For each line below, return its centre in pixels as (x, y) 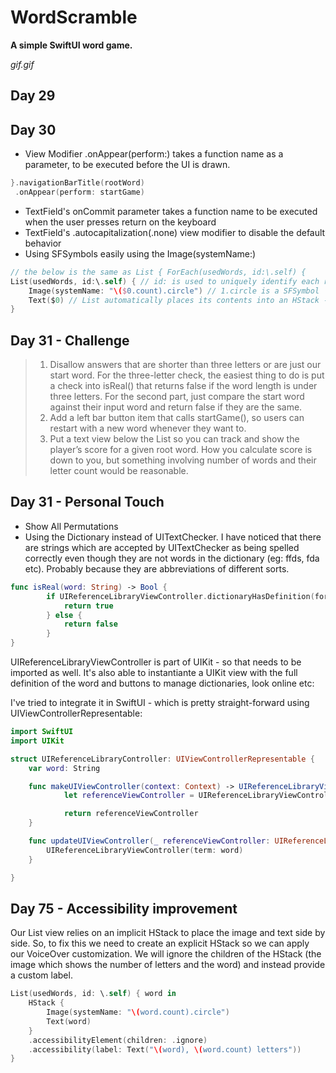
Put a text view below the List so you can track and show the (174, 439)
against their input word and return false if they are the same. (176, 407)
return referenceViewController (131, 814)
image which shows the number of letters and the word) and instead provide (168, 965)
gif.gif (22, 64)
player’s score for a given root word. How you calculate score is (181, 450)
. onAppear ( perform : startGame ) (79, 192)
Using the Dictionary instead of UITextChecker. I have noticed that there (173, 537)
